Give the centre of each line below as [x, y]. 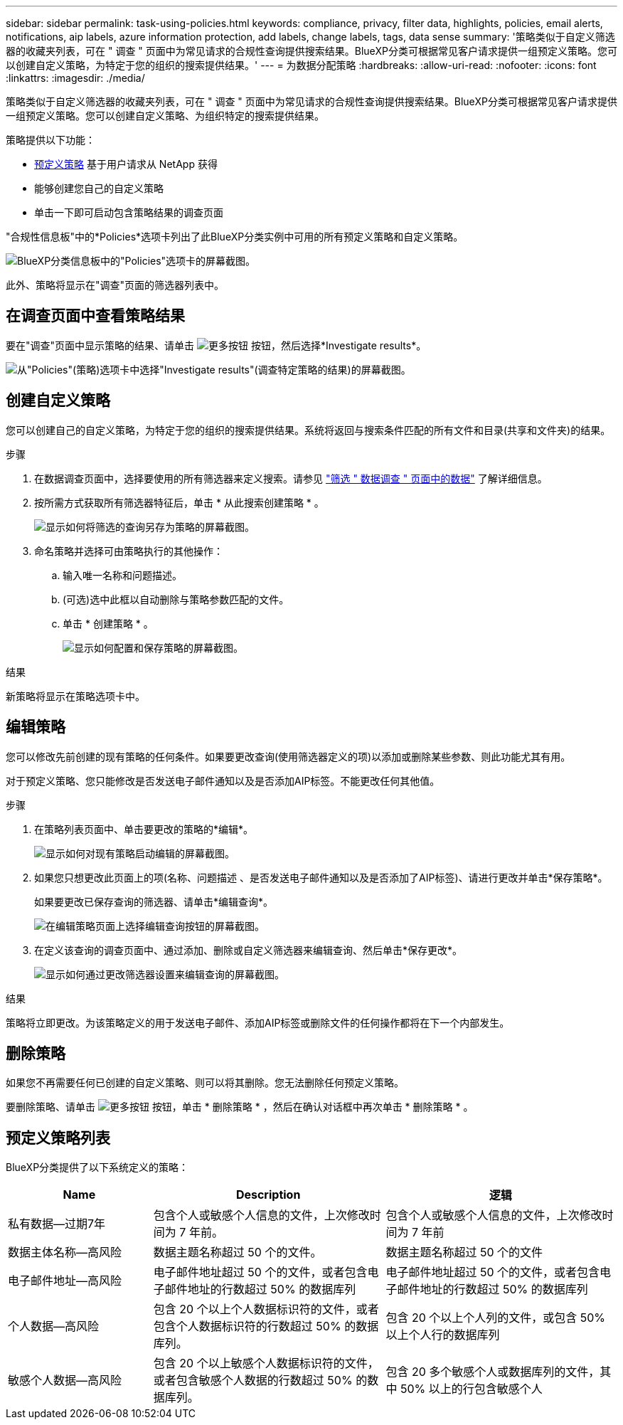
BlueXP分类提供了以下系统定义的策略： [97, 1167]
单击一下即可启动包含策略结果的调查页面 [129, 212]
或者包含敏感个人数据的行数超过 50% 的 [260, 1381]
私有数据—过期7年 [57, 1224]
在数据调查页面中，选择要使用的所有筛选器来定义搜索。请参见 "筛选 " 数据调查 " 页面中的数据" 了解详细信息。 [291, 478]
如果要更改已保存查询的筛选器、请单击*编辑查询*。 [154, 901]
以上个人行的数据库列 [443, 1335]
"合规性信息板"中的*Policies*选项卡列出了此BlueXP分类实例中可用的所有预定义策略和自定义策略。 [235, 237]
